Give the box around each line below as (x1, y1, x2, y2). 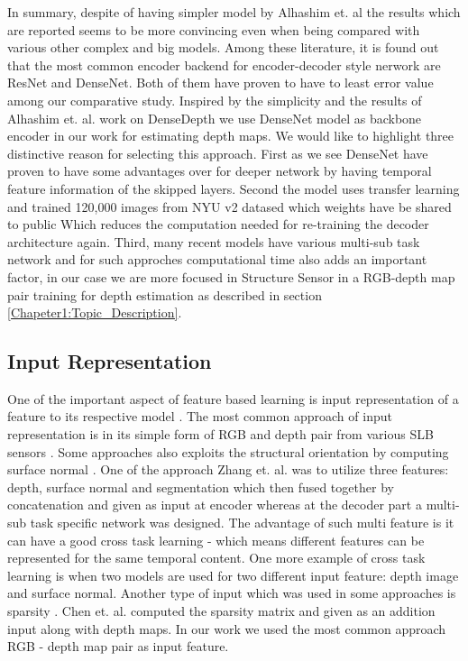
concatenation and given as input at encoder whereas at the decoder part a (7, 495, 422, 514)
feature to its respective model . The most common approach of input (7, 407, 392, 426)
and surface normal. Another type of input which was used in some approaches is (7, 583, 456, 602)
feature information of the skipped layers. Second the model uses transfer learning (7, 179, 460, 197)
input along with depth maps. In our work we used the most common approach (7, 619, 446, 638)
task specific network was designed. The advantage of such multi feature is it (30, 513, 454, 532)
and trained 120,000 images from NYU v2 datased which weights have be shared (7, 197, 452, 216)
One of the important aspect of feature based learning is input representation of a (7, 389, 459, 408)
